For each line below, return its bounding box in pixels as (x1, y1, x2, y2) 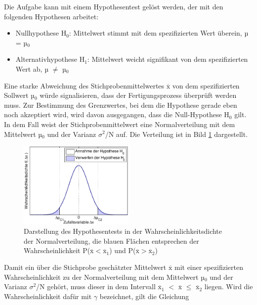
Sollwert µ (4, 90, 35, 100)
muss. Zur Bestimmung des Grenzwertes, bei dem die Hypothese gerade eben (4, 99, 237, 110)
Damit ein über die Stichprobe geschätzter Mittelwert (4, 262, 167, 272)
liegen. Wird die (204, 281, 253, 292)
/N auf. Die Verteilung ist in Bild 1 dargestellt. (105, 129, 248, 139)
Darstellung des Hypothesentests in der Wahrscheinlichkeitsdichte (24, 226, 222, 236)
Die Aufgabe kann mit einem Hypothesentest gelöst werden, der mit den (4, 1, 223, 11)
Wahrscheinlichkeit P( (24, 245, 90, 256)
